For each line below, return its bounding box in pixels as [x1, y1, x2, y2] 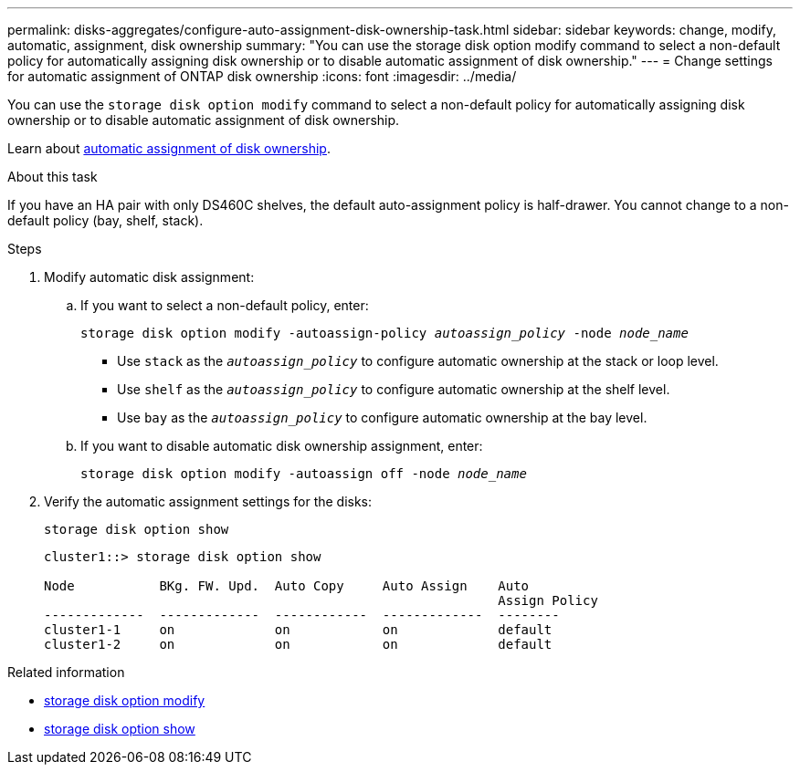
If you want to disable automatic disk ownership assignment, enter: [80, 438, 483, 454]
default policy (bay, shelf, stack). [7, 213, 204, 228]
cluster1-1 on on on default [44, 622, 553, 637]
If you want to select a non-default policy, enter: [80, 297, 369, 313]
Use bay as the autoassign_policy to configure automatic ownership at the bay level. [117, 410, 647, 425]
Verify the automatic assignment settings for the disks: [44, 494, 373, 509]
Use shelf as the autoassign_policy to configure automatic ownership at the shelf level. [117, 381, 670, 397]
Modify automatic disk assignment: [44, 269, 255, 285]
